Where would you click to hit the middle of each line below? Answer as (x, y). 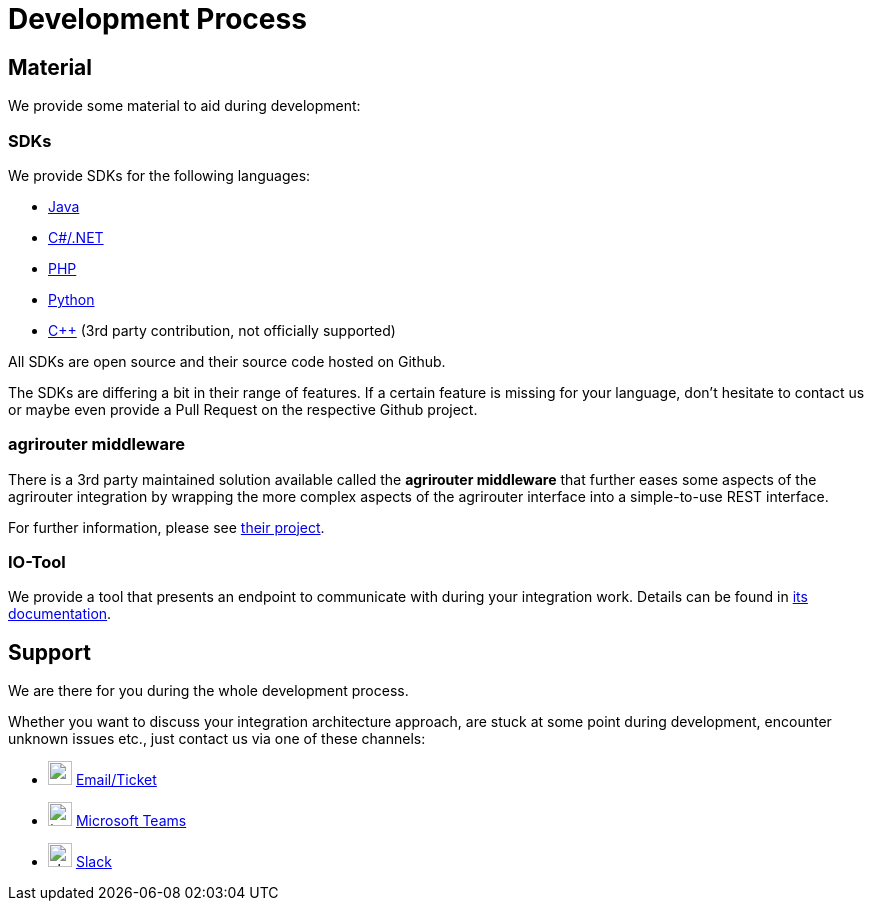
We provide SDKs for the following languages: (159, 175)
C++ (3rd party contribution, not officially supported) (222, 330)
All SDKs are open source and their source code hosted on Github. (227, 361)
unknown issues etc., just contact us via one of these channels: (217, 739)
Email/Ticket (116, 780)
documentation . (60, 614)
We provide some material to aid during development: (184, 106)
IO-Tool (37, 562)
